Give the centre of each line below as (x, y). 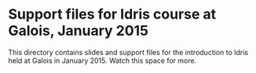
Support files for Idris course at (112, 14)
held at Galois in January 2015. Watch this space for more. (102, 61)
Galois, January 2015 (79, 31)
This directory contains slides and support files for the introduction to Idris (128, 52)
